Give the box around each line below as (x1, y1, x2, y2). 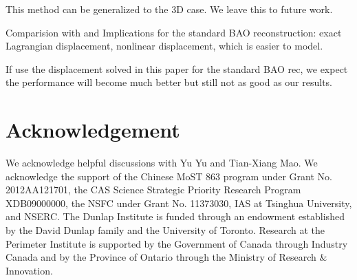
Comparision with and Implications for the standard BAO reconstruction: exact (6, 25, 342, 39)
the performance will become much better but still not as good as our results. (6, 75, 333, 89)
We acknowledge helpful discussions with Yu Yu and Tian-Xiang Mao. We (6, 155, 318, 170)
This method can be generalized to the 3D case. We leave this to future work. (6, 2, 333, 16)
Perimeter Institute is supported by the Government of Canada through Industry (6, 236, 348, 250)
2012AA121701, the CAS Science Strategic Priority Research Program (6, 182, 301, 197)
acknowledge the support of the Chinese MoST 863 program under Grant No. (6, 169, 332, 183)
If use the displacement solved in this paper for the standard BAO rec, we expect (6, 61, 348, 76)
